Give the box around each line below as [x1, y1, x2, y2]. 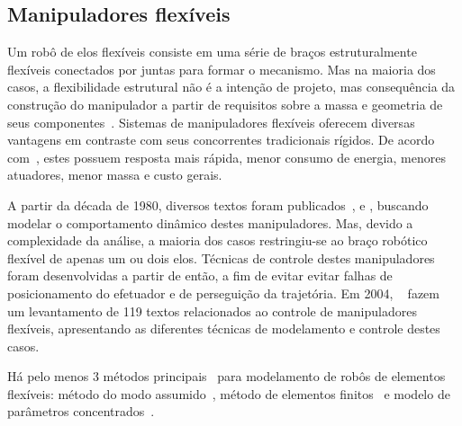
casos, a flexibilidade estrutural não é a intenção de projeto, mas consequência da [7, 77, 456, 96]
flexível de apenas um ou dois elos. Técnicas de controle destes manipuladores [7, 248, 435, 267]
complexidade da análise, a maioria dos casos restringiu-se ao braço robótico [7, 231, 428, 250]
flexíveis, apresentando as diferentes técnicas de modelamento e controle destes [7, 319, 440, 338]
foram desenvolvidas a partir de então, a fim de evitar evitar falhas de [7, 266, 393, 285]
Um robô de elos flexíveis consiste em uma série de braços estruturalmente [7, 42, 417, 61]
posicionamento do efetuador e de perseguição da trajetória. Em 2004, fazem [7, 283, 439, 302]
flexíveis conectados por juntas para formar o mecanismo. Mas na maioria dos [7, 59, 436, 78]
